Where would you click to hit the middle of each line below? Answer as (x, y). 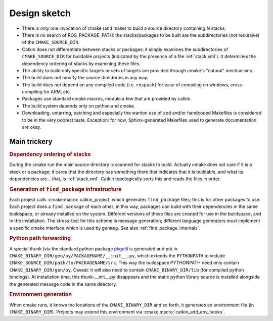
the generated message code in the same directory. (63, 284)
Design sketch (40, 13)
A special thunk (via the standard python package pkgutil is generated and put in (94, 249)
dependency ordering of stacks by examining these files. (81, 64)
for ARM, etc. (57, 92)
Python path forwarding (40, 238)
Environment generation (40, 294)
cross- (237, 85)
